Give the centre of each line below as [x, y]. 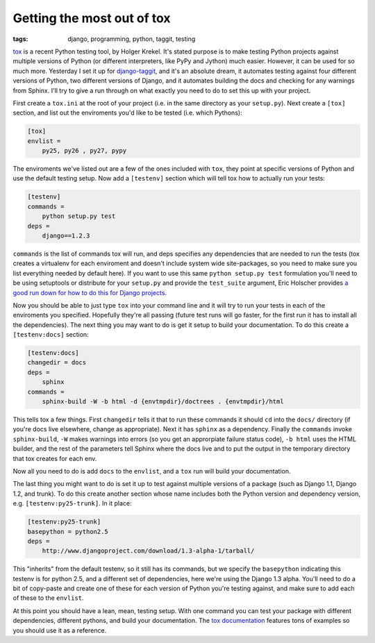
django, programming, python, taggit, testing [132, 39]
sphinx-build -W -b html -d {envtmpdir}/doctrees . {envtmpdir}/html [163, 402]
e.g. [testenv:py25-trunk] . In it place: [72, 503]
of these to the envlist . [48, 598]
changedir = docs [57, 362]
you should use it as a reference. [60, 630]
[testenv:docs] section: [51, 335]
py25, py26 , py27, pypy [84, 151]
